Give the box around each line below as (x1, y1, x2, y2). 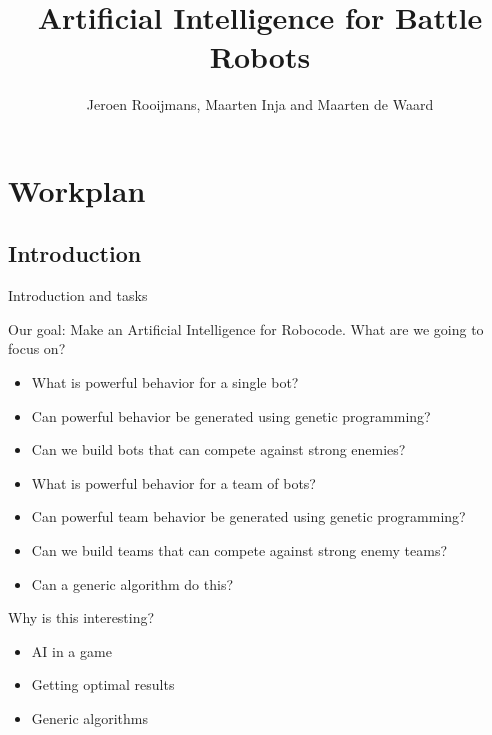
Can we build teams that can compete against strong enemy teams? (31, 540, 448, 561)
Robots (209, 36, 311, 77)
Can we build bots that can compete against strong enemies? (31, 439, 406, 460)
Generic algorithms (31, 708, 148, 729)
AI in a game (31, 640, 112, 661)
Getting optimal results (31, 674, 175, 695)
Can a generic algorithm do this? (31, 573, 234, 594)
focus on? (8, 338, 66, 359)
